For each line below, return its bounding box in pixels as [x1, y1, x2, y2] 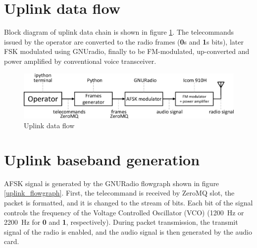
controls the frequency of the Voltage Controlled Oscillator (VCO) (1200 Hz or [4, 207, 244, 217]
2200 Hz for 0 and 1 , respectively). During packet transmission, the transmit [4, 217, 238, 227]
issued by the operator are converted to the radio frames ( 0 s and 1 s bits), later [4, 36, 244, 47]
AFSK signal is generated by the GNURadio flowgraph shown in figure [4, 178, 219, 188]
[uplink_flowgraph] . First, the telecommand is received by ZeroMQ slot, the [4, 188, 235, 198]
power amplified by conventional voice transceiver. [4, 55, 156, 66]
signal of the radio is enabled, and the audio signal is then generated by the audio [4, 226, 252, 237]
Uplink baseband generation [4, 149, 200, 169]
